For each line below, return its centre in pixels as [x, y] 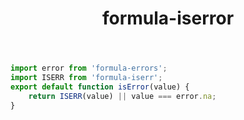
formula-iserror [168, 18]
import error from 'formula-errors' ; [89, 68]
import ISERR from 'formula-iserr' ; [86, 78]
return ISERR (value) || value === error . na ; [122, 96]
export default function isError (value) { [100, 87]
